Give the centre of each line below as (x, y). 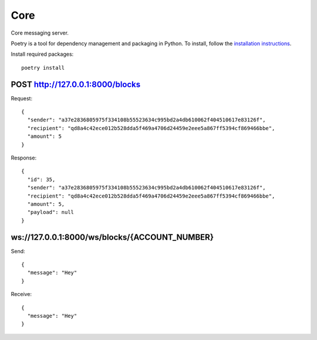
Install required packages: (42, 54)
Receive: (21, 294)
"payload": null (51, 212)
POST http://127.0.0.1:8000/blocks (76, 84)
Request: (21, 98)
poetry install (43, 68)
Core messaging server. (40, 33)
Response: (24, 158)
